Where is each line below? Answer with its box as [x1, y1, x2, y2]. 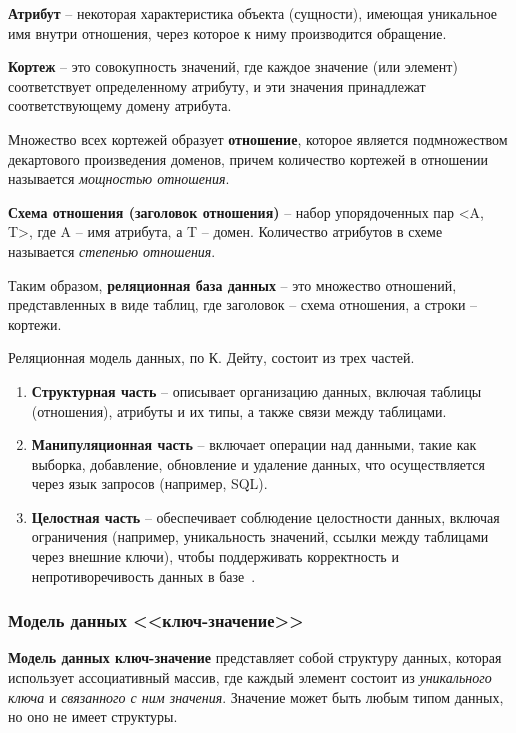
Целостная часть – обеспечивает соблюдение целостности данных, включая [31, 506, 500, 527]
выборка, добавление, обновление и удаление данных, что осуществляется [31, 453, 486, 474]
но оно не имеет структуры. [8, 706, 178, 727]
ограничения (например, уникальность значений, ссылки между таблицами [31, 526, 489, 547]
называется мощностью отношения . [8, 168, 230, 189]
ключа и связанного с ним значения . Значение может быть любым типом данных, [8, 686, 504, 707]
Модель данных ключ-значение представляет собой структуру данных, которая [8, 647, 502, 668]
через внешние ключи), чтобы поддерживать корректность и [31, 546, 399, 567]
